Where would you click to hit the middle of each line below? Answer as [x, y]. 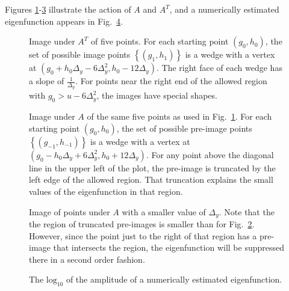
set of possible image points [80, 54]
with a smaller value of [164, 211]
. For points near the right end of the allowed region [171, 81]
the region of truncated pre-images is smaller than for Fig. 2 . [142, 224]
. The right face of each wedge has [219, 68]
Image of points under [70, 211]
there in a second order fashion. [87, 259]
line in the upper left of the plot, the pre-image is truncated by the [152, 167]
